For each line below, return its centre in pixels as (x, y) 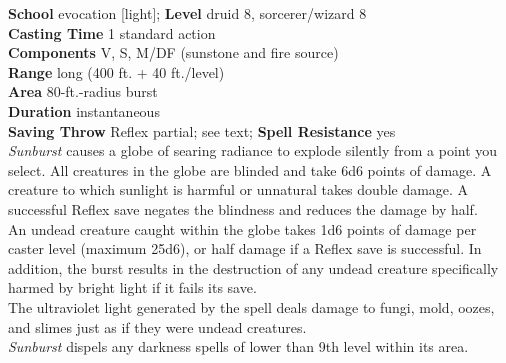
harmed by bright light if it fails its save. (132, 287)
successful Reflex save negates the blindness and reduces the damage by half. (243, 208)
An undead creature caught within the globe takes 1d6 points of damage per (242, 228)
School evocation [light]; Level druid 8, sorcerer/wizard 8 (187, 13)
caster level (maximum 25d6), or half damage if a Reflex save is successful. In (245, 248)
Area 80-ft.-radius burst (83, 91)
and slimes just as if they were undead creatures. (157, 326)
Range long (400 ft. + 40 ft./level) (116, 71)
